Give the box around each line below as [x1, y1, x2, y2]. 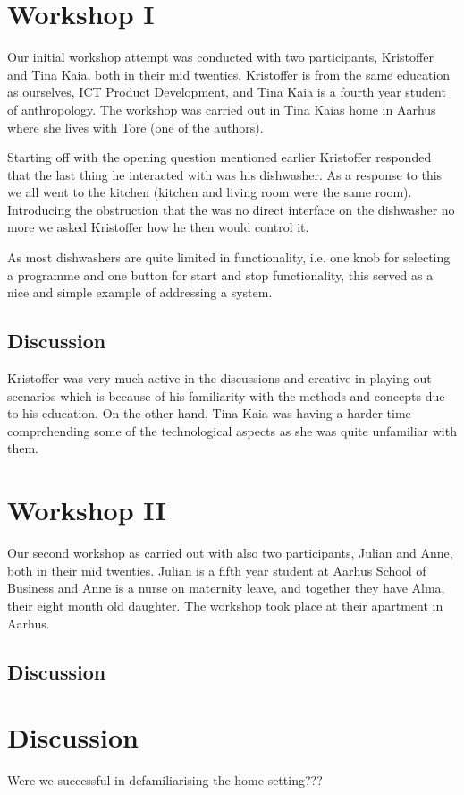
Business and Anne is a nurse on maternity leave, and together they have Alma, [7, 578, 445, 597]
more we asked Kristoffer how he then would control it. [7, 218, 309, 236]
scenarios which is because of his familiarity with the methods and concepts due [7, 386, 445, 405]
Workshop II [7, 492, 166, 528]
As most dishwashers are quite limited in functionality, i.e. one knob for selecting [7, 248, 451, 267]
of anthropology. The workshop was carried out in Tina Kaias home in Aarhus [7, 99, 436, 118]
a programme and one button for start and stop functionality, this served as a [7, 265, 434, 284]
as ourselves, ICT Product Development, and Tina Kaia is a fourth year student [7, 82, 446, 101]
